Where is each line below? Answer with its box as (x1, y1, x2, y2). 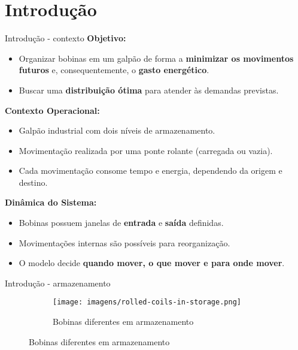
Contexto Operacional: (5, 104, 100, 116)
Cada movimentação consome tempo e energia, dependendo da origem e (19, 164, 282, 177)
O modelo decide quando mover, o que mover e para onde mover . (19, 257, 285, 269)
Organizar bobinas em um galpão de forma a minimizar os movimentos (19, 52, 294, 64)
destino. (19, 176, 48, 188)
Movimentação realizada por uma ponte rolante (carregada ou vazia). (19, 144, 273, 156)
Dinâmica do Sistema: (5, 196, 97, 209)
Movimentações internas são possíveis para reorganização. (19, 236, 230, 249)
